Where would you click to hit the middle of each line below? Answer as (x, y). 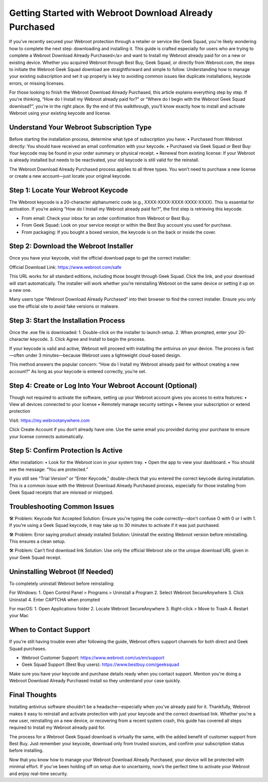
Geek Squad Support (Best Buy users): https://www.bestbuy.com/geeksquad (100, 664)
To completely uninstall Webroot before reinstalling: (62, 584)
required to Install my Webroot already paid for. (57, 727)
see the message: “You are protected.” (49, 469)
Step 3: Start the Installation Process (67, 320)
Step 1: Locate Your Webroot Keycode (69, 190)
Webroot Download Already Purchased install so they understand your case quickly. (95, 681)
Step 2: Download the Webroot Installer (71, 246)
